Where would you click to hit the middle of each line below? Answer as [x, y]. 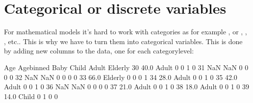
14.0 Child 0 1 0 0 [31, 96]
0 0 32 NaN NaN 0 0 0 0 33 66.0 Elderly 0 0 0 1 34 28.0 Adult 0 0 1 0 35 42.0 [121, 77]
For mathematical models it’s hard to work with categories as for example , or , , [126, 32]
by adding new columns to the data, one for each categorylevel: [99, 51]
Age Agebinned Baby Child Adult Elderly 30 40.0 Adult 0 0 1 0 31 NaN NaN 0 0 [126, 67]
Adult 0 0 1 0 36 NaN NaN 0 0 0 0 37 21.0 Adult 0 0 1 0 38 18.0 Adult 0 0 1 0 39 [127, 87]
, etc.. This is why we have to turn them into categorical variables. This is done [123, 41]
